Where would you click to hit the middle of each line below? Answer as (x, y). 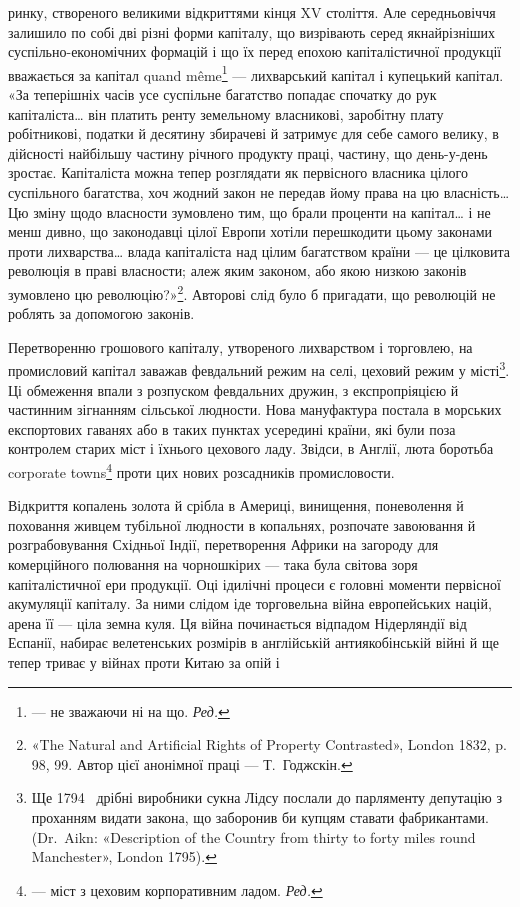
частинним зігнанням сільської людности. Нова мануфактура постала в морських (255, 409)
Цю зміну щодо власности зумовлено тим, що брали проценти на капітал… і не (249, 211)
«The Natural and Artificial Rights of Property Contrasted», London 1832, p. (269, 744)
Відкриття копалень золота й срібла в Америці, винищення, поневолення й (236, 505)
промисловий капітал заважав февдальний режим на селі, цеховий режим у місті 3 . (259, 369)
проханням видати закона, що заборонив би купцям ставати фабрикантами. (260, 817)
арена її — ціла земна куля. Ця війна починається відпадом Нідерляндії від (237, 622)
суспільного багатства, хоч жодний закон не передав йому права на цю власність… (259, 192)
